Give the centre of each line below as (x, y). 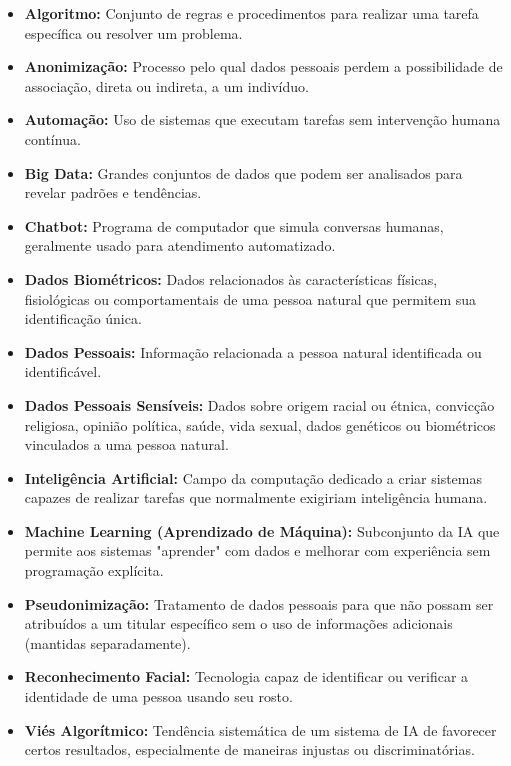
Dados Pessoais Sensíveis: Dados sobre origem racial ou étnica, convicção (259, 404)
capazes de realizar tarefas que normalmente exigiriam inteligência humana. (256, 497)
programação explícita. (94, 570)
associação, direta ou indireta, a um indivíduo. (166, 85)
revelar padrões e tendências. (113, 192)
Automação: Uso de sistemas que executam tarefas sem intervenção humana (262, 119)
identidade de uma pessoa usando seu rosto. (158, 696)
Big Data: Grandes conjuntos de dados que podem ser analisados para (243, 172)
